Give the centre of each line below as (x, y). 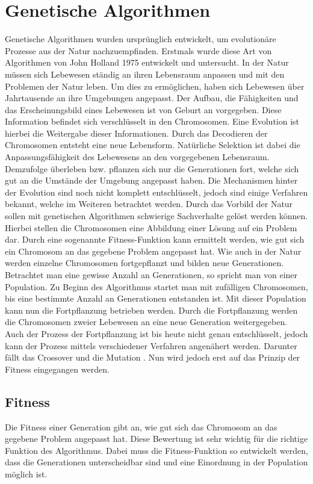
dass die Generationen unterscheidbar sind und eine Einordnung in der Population (156, 462)
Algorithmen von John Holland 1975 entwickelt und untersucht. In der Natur (147, 62)
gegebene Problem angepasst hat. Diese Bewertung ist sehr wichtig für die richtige (156, 439)
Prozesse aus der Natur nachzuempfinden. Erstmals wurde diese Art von (138, 50)
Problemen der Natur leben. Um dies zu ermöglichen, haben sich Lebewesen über (155, 86)
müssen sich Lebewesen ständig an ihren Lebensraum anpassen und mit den (145, 74)
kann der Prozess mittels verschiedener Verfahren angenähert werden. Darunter (151, 345)
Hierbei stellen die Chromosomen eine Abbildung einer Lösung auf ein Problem (151, 227)
